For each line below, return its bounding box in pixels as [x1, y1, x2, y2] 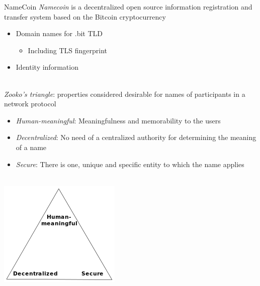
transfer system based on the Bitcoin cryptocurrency [4, 11, 166, 22]
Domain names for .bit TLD [16, 28, 103, 39]
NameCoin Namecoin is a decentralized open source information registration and [4, 2, 252, 12]
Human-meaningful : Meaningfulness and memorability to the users [16, 115, 221, 125]
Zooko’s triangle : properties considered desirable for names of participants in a [4, 88, 245, 99]
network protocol [4, 98, 56, 109]
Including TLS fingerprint [28, 45, 108, 55]
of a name [16, 141, 47, 152]
